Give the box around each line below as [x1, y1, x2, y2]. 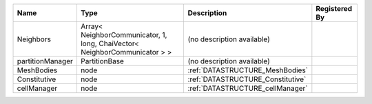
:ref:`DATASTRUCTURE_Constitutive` [187, 74, 307, 84]
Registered [316, 4, 353, 13]
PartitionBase [80, 56, 124, 65]
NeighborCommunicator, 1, [80, 30, 167, 39]
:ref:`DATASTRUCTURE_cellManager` [187, 83, 308, 93]
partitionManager [17, 56, 74, 65]
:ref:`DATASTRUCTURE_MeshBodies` [187, 65, 308, 75]
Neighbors [17, 34, 52, 44]
